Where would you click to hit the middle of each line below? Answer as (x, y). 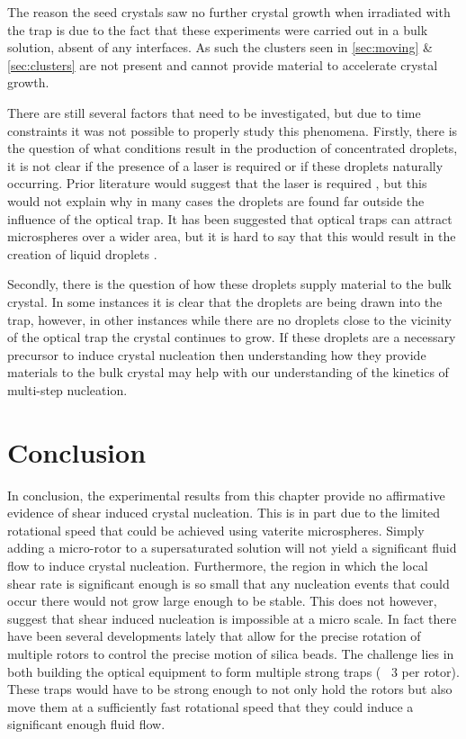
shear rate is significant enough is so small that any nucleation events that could (229, 583)
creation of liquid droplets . (82, 253)
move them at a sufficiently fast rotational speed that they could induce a (211, 706)
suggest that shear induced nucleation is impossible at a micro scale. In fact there (232, 618)
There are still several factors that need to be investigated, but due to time (214, 112)
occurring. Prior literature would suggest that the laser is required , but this (217, 183)
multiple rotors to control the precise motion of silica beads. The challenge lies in (231, 653)
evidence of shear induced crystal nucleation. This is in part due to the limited (224, 513)
